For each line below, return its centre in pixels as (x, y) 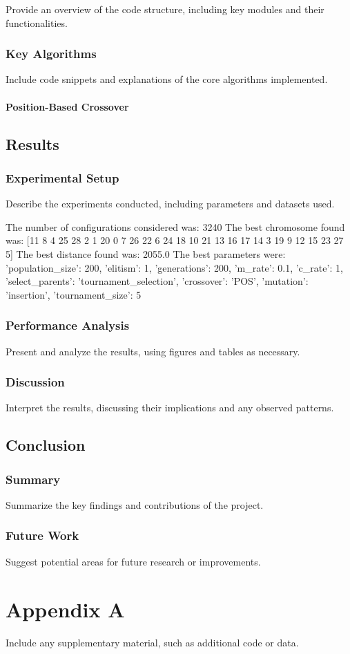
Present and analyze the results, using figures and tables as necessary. (153, 351)
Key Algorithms (51, 54)
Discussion (35, 382)
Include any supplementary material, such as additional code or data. (152, 642)
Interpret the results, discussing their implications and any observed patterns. (170, 408)
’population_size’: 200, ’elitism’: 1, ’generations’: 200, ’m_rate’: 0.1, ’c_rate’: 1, (174, 267)
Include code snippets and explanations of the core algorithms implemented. (167, 79)
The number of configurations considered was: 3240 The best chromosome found (175, 226)
